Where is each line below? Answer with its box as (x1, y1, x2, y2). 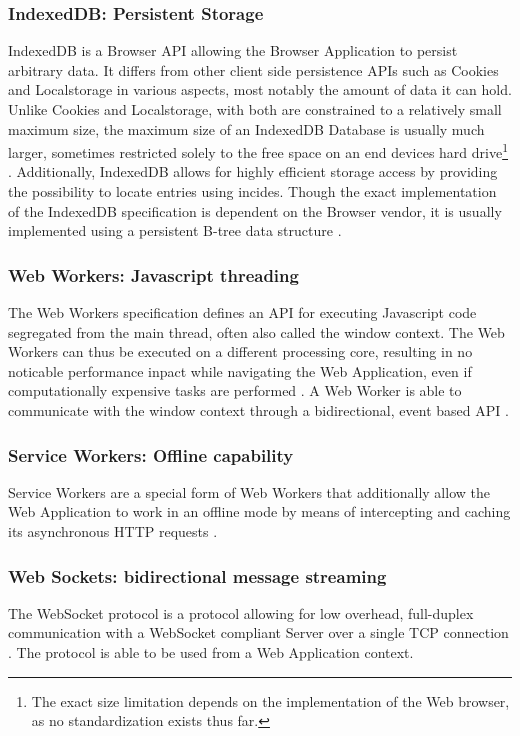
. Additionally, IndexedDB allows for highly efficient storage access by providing (8, 161, 498, 182)
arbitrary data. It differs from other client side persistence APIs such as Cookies (8, 59, 499, 80)
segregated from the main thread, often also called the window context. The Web (8, 321, 505, 342)
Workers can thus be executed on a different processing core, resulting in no (8, 341, 473, 362)
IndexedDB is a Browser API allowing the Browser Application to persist (8, 40, 458, 61)
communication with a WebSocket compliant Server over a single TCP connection (8, 622, 509, 643)
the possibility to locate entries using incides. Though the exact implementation (8, 181, 497, 202)
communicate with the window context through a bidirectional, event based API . (8, 400, 509, 420)
